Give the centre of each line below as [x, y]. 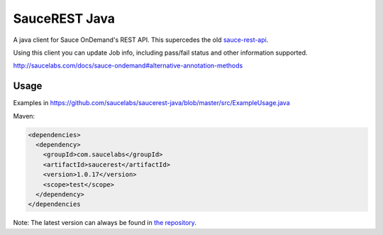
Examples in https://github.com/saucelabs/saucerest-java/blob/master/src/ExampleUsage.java [151, 103]
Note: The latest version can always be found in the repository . [105, 223]
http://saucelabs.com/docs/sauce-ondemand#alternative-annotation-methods [128, 66]
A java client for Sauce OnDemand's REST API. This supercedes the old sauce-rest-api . [141, 40]
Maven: [24, 116]
